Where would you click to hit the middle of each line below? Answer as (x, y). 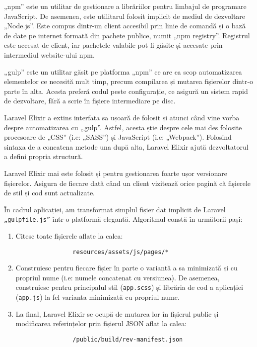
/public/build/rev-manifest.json (128, 339)
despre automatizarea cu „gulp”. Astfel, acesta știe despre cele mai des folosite (123, 127)
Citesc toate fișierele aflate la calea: (69, 235)
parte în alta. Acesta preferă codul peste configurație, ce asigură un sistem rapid (126, 91)
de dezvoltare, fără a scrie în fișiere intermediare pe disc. (90, 101)
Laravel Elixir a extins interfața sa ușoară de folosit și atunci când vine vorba (122, 117)
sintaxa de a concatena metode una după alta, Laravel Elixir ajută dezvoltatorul (126, 146)
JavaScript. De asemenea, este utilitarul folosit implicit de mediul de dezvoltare (125, 16)
